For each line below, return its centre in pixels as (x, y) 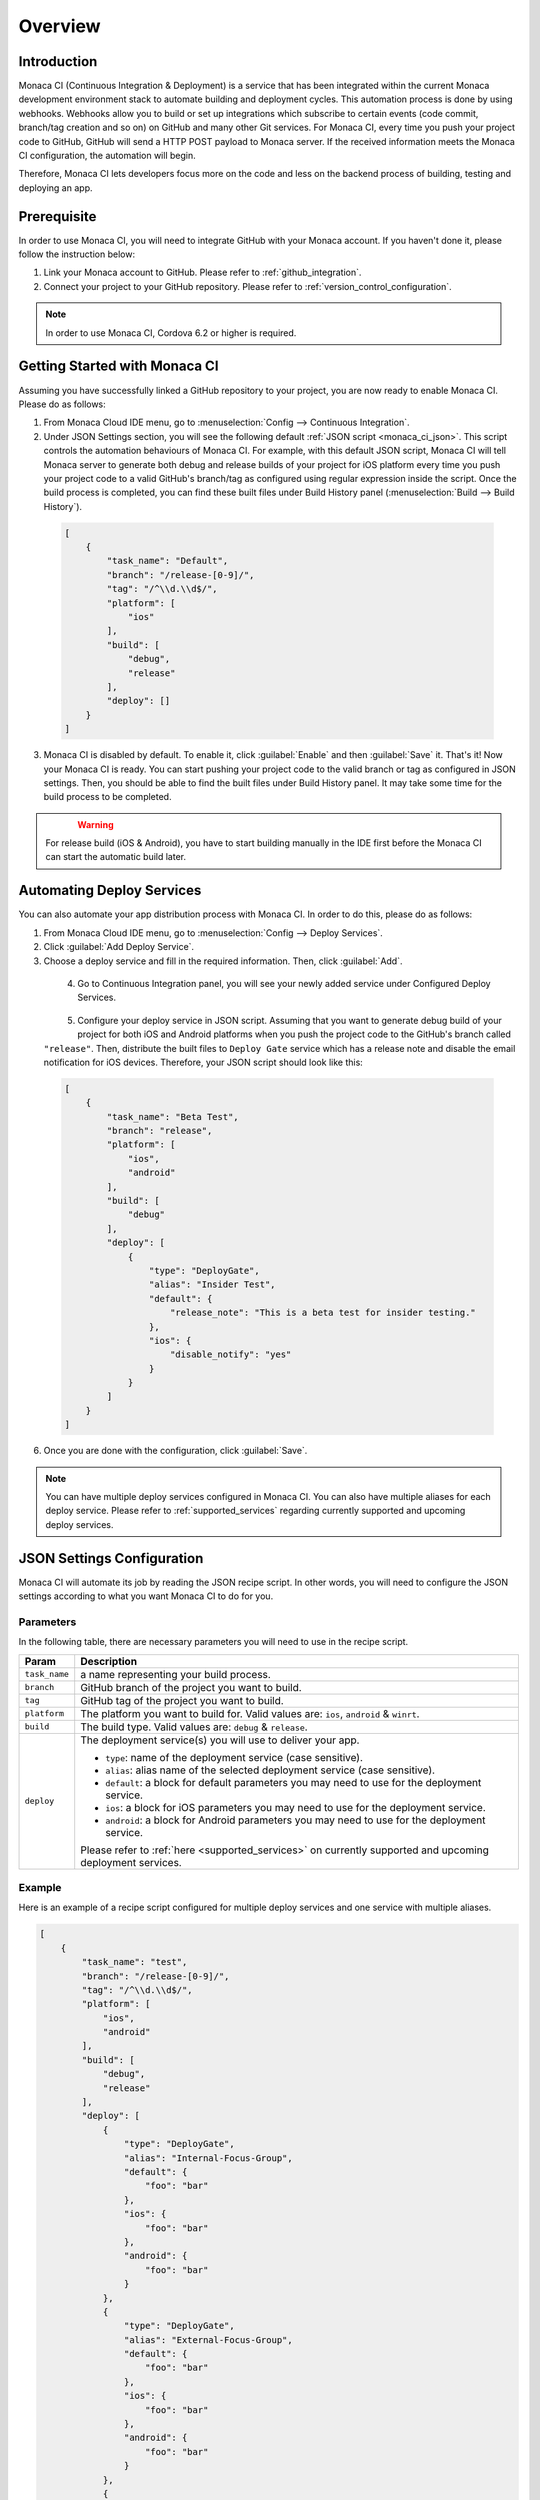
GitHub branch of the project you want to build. (191, 1687)
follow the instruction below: (76, 254)
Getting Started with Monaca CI (118, 366)
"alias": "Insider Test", (212, 1284)
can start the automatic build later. (116, 857)
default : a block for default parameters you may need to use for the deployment (293, 1782)
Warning (95, 824)
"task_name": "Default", (167, 561)
